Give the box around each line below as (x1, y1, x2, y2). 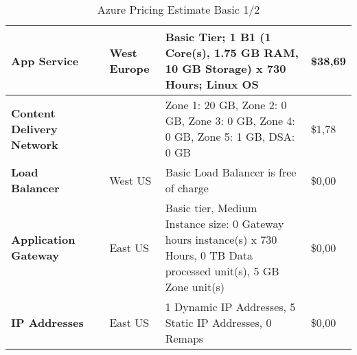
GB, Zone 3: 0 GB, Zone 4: (165, 113, 295, 128)
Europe (109, 60, 150, 76)
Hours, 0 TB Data (165, 247, 253, 263)
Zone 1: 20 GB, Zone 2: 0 (165, 97, 287, 113)
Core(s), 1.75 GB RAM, (165, 45, 299, 60)
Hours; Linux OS (165, 76, 259, 92)
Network (11, 136, 58, 152)
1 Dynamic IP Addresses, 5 (165, 299, 296, 314)
